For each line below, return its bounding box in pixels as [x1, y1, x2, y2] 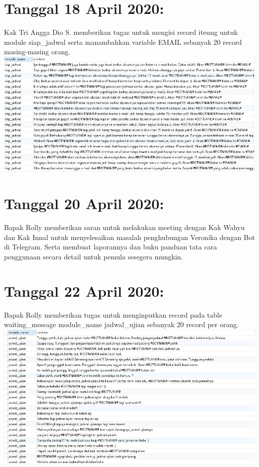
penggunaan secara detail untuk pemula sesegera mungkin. [4, 251, 183, 261]
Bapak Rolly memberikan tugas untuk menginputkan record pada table [4, 309, 223, 320]
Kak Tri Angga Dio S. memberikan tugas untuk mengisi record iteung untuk [4, 27, 238, 37]
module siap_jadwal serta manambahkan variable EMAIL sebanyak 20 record [4, 36, 242, 47]
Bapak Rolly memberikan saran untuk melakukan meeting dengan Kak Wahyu [4, 222, 245, 233]
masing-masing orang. [4, 46, 71, 57]
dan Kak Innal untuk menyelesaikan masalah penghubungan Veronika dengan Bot [4, 232, 255, 242]
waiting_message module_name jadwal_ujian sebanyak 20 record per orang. [4, 319, 239, 330]
